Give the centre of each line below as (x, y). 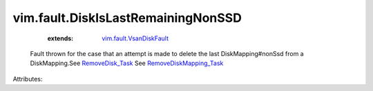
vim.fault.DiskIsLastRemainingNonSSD (127, 18)
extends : (60, 38)
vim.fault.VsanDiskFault (135, 38)
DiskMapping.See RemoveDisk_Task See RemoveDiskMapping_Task (127, 63)
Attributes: (28, 79)
